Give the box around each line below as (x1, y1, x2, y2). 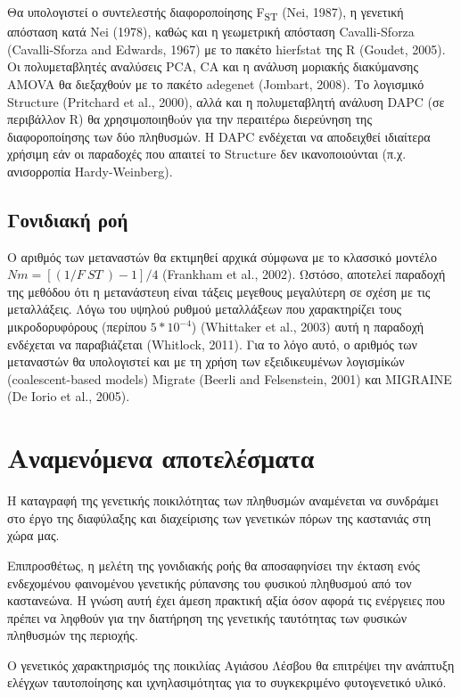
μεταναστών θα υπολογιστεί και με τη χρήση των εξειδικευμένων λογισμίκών (7, 352, 405, 371)
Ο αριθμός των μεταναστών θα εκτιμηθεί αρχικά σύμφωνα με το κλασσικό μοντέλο (7, 247, 437, 266)
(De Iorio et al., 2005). (7, 387, 130, 406)
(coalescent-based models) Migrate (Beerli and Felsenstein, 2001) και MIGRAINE (7, 369, 452, 388)
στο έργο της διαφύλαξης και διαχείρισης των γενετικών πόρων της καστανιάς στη (7, 508, 432, 527)
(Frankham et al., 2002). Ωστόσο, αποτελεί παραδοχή (162, 265, 446, 283)
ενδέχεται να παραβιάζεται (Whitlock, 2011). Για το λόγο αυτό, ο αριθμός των (7, 334, 417, 353)
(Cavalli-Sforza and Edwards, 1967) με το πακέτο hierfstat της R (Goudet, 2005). (7, 39, 446, 58)
